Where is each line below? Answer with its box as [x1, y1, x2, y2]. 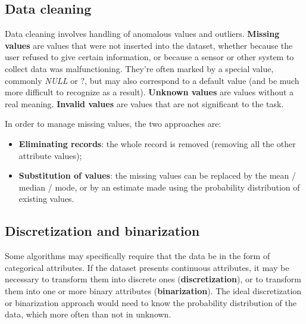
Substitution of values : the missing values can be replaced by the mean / [18, 169, 296, 182]
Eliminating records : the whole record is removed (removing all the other [18, 137, 296, 149]
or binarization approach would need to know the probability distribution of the [5, 296, 296, 309]
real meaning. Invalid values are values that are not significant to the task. [5, 97, 284, 110]
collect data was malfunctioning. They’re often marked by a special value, [5, 62, 274, 74]
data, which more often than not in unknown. [5, 308, 171, 320]
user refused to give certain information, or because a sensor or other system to [5, 51, 294, 63]
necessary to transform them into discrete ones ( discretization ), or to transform [5, 273, 301, 285]
